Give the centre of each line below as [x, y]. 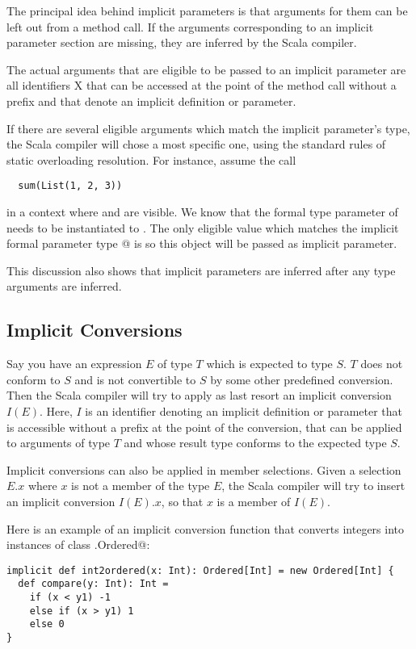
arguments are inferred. [64, 286]
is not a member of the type [141, 486]
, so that [182, 501]
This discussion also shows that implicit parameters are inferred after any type [201, 270]
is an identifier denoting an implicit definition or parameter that [244, 410]
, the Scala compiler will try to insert [313, 486]
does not [382, 364]
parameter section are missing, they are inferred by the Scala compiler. [182, 42]
